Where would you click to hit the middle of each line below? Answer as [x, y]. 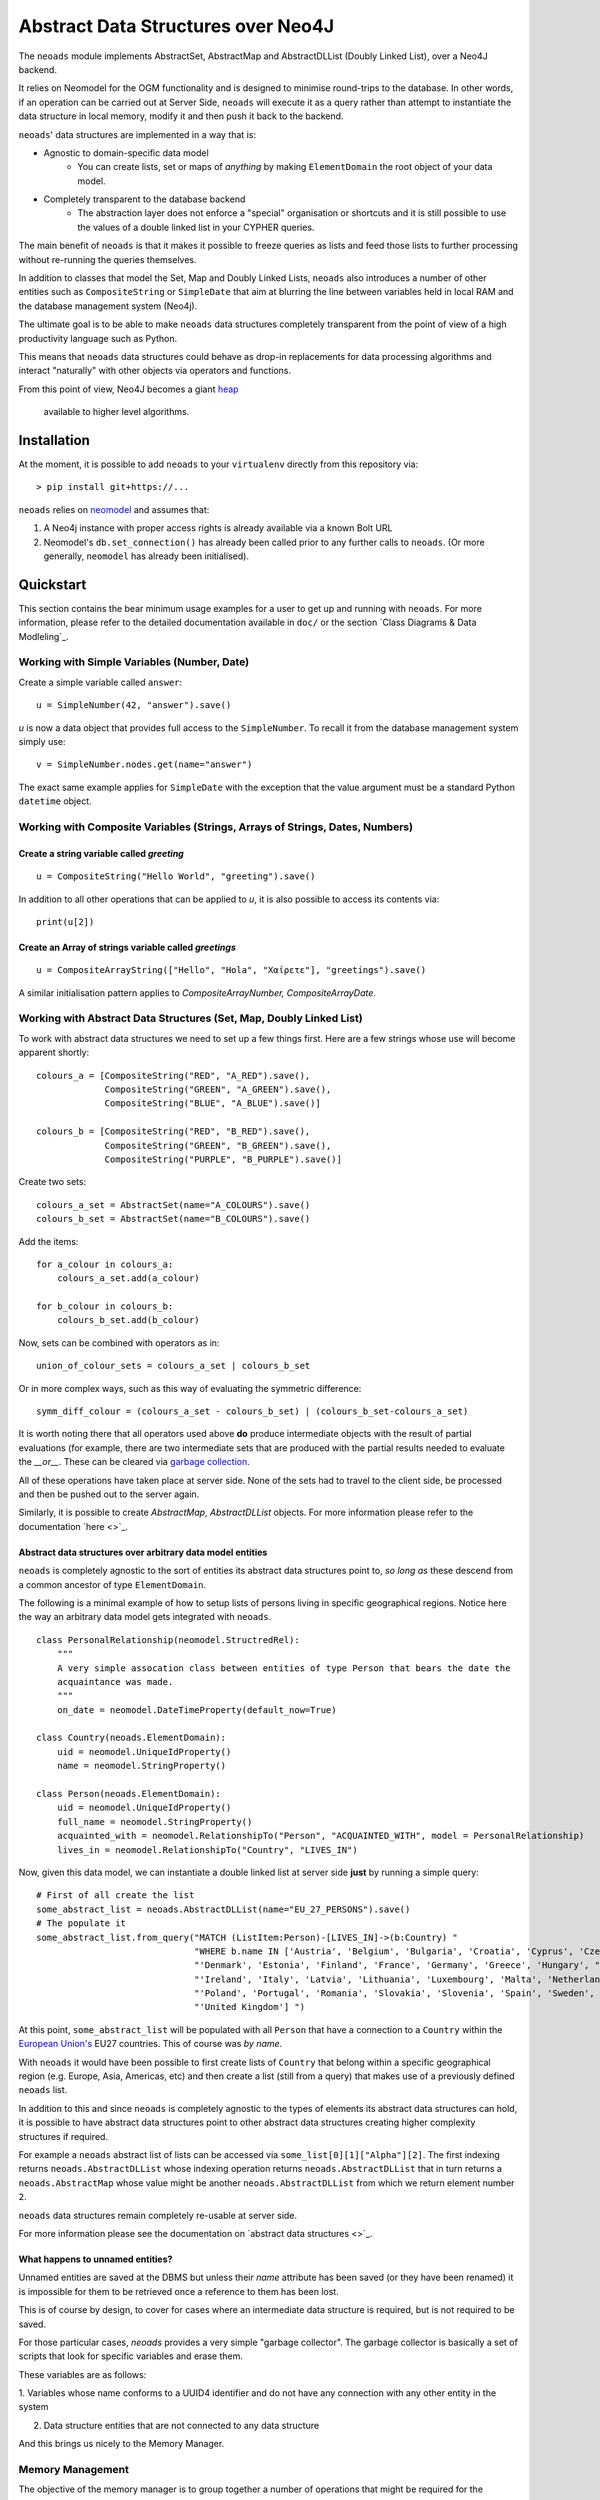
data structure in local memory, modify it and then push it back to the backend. [181, 116]
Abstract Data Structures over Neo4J [176, 26]
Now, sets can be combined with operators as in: [119, 1342]
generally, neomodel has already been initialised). [146, 556]
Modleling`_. [43, 636]
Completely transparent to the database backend [144, 199]
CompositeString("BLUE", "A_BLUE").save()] [213, 1103]
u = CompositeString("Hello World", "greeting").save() [176, 876]
